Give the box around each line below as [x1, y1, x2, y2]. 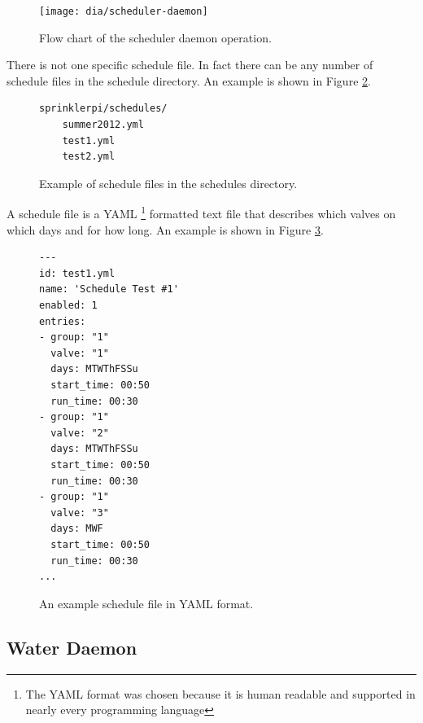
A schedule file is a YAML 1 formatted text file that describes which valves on [7, 203, 396, 222]
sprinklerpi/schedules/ [39, 103, 168, 115]
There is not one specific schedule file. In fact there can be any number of [7, 56, 373, 73]
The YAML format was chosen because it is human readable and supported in [25, 685, 416, 702]
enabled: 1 [39, 300, 98, 312]
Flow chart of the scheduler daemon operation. [39, 28, 272, 46]
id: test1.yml [39, 267, 116, 279]
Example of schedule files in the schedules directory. [39, 174, 298, 191]
